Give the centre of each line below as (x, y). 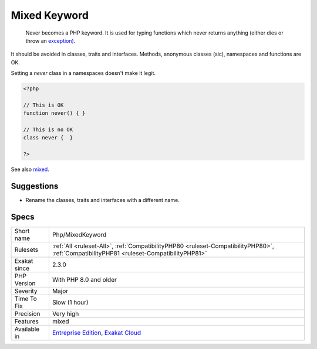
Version (25, 283)
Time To (26, 299)
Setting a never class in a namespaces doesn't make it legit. (83, 73)
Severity (26, 291)
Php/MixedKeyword (79, 235)
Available (27, 329)
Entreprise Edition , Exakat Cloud (96, 333)
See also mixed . (30, 169)
